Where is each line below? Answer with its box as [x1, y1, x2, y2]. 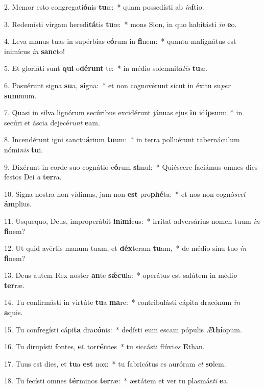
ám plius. [4, 198, 32, 209]
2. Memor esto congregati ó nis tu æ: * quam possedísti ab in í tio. [4, 2, 204, 12]
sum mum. [4, 90, 37, 100]
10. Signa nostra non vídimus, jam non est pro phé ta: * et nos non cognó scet [4, 188, 246, 199]
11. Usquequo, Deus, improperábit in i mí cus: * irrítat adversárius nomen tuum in [4, 215, 260, 226]
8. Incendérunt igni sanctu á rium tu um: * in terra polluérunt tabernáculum [4, 134, 240, 145]
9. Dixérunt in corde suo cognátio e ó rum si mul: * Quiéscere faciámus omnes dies [4, 161, 258, 172]
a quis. [4, 307, 23, 318]
